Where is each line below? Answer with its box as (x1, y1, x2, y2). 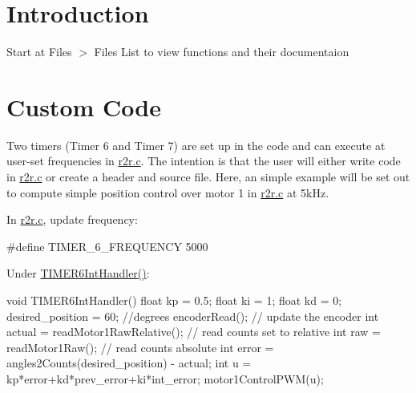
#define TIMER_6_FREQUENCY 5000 (6, 237, 208, 254)
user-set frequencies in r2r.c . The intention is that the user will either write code (6, 152, 401, 169)
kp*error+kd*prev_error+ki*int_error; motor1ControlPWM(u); (6, 370, 324, 387)
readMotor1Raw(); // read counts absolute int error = (6, 338, 274, 355)
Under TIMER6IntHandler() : (6, 265, 150, 282)
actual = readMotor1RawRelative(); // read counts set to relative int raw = (6, 323, 381, 340)
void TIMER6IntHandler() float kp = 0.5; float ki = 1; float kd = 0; (6, 292, 342, 308)
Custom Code (6, 90, 161, 123)
